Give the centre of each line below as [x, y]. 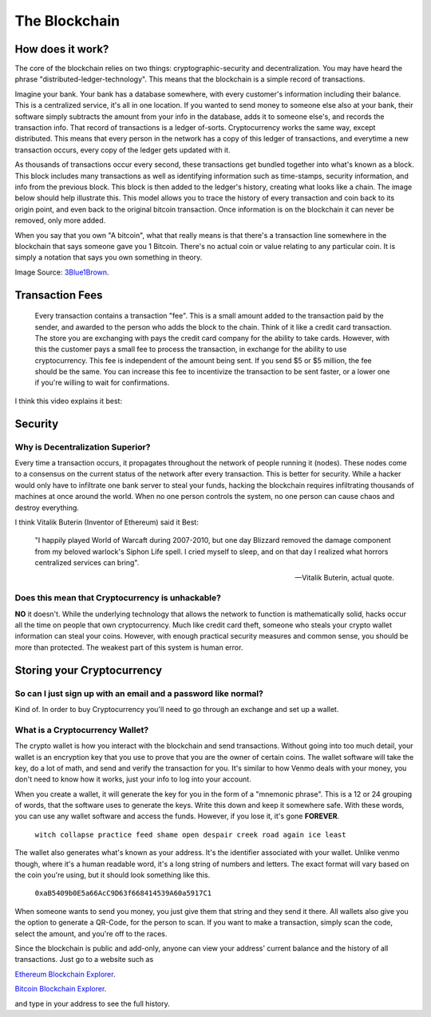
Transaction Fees [59, 295]
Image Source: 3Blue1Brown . [62, 272]
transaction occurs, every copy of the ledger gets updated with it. [123, 150]
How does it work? [62, 49]
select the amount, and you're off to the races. [91, 933]
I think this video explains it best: [69, 401]
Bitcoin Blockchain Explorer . [61, 989]
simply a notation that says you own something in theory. [109, 257]
